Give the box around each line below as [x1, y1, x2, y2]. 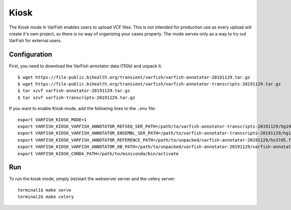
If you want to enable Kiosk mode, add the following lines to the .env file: [9, 106, 156, 112]
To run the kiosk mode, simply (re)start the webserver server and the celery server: [9, 176, 176, 182]
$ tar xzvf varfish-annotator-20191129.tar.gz [17, 88, 130, 94]
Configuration [9, 50, 52, 59]
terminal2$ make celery [17, 194, 74, 200]
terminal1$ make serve [17, 187, 72, 193]
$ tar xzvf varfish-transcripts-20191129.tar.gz [17, 95, 135, 100]
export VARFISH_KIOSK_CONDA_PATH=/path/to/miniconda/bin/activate [17, 151, 179, 156]
